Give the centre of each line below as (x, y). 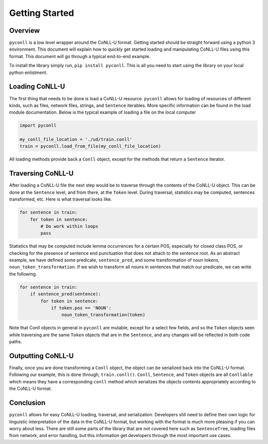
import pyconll (38, 126)
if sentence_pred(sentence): (66, 294)
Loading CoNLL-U (37, 87)
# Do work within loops (69, 226)
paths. (16, 342)
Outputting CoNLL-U (41, 356)
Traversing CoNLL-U (41, 174)
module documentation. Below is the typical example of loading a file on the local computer (102, 112)
